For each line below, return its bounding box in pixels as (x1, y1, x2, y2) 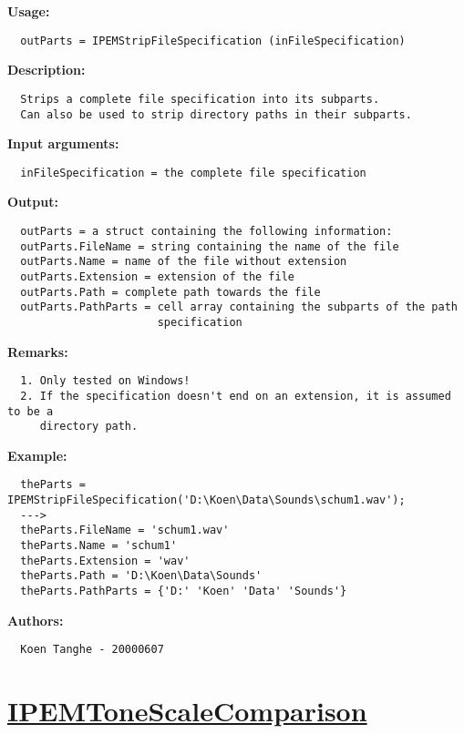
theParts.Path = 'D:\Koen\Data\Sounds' (20, 569, 263, 583)
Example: (7, 445, 67, 464)
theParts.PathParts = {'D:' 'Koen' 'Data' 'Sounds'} (20, 585, 347, 597)
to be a (7, 404, 54, 418)
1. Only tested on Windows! (20, 374, 191, 388)
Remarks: (7, 342, 68, 361)
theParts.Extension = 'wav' (20, 554, 191, 567)
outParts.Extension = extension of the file (20, 270, 294, 283)
